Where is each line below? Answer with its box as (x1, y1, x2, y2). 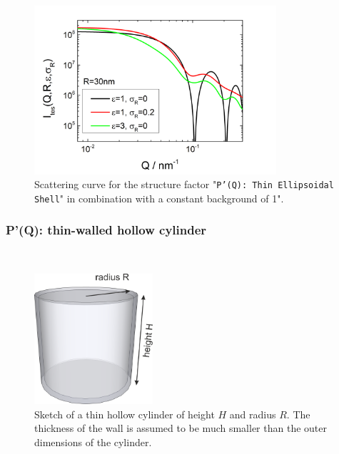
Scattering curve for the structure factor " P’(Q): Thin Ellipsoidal (34, 177, 334, 192)
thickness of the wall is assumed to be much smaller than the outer (34, 421, 327, 435)
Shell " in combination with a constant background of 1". (34, 190, 284, 205)
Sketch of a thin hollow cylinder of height (34, 406, 215, 421)
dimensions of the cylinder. (34, 435, 152, 450)
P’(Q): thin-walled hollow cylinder (6, 221, 207, 239)
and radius (229, 406, 276, 421)
